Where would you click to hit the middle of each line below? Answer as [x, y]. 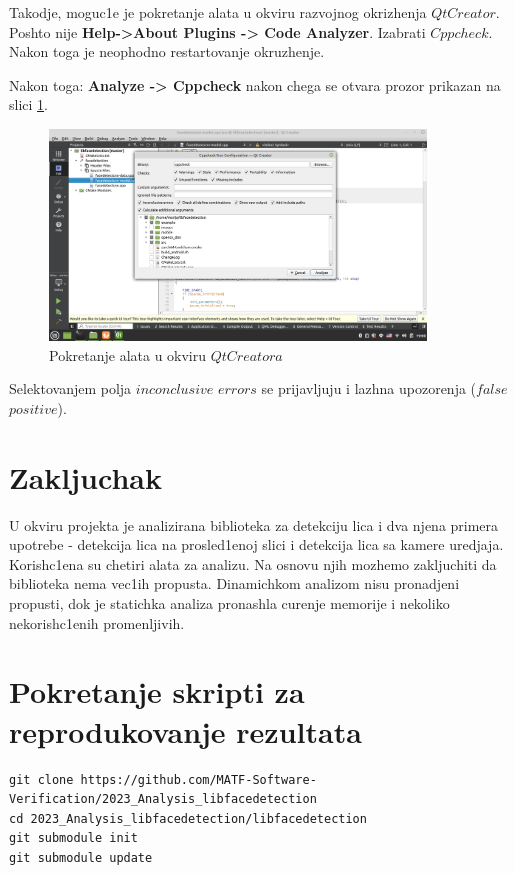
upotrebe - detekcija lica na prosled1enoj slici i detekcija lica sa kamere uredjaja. [256, 544]
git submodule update [81, 857]
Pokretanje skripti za [157, 691]
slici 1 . [28, 104]
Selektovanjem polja [70, 388]
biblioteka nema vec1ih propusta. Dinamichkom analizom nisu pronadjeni [234, 583]
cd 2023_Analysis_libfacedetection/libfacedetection [188, 818]
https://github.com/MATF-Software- [198, 779]
